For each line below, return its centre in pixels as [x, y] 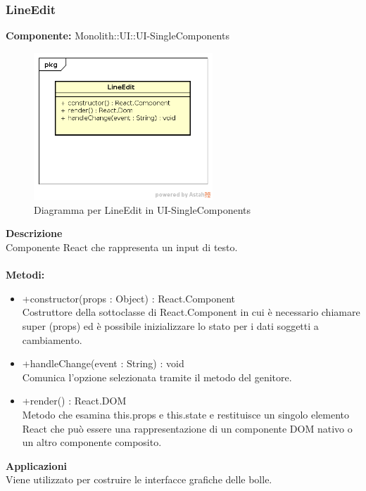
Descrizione [34, 233]
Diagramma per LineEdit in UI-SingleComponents [142, 209]
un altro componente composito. [92, 442]
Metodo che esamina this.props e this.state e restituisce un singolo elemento [185, 414]
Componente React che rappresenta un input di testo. [122, 247]
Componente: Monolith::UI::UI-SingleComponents [118, 36]
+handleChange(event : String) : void [103, 363]
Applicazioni [37, 465]
